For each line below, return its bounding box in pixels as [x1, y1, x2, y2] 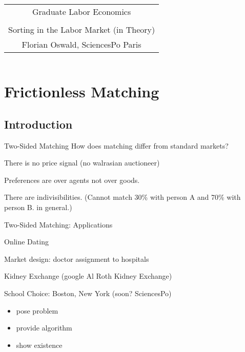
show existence [16, 339, 63, 350]
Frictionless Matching [4, 81, 159, 102]
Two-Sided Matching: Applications [4, 219, 113, 230]
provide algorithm [16, 322, 72, 333]
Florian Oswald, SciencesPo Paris [22, 38, 141, 51]
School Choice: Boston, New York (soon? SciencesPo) [4, 287, 172, 298]
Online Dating [4, 236, 49, 247]
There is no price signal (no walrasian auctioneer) [4, 157, 160, 168]
